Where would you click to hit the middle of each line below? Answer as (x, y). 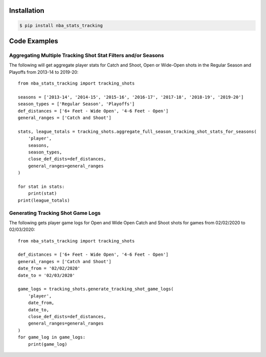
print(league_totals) (44, 200)
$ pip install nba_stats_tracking (61, 25)
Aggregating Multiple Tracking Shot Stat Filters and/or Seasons (87, 55)
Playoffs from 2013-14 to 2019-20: (44, 72)
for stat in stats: (41, 187)
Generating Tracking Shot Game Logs (55, 213)
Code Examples (34, 41)
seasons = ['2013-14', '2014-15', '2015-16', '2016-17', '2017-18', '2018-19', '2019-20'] (131, 97)
